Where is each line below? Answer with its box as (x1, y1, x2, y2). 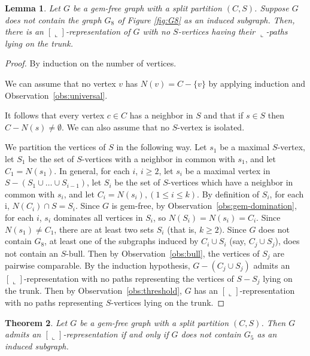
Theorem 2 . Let (5, 316, 68, 328)
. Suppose (254, 2, 289, 14)
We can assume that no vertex (5, 77, 116, 89)
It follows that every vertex (5, 109, 105, 121)
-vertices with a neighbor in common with (81, 152, 235, 165)
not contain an (5, 247, 59, 259)
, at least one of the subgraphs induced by (44, 235, 199, 247)
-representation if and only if (63, 328, 169, 340)
